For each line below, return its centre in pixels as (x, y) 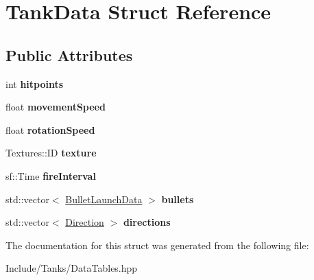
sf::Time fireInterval (51, 175)
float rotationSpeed (50, 129)
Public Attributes (69, 55)
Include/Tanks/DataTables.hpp (72, 268)
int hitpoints (35, 83)
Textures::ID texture (51, 153)
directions (147, 222)
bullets (178, 199)
